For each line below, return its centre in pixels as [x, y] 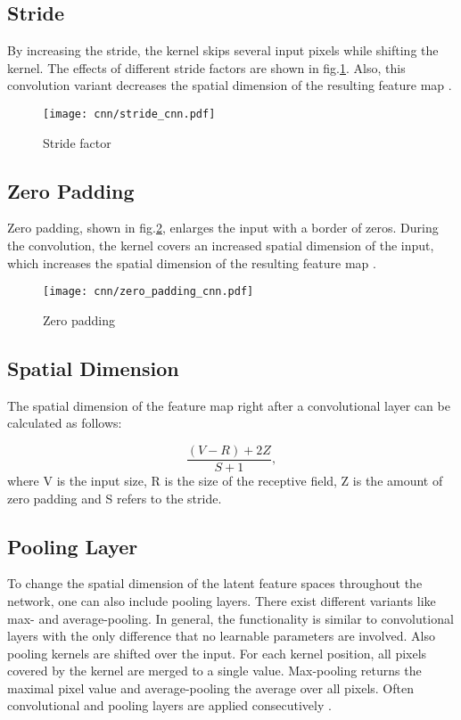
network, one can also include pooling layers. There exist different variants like [222, 600]
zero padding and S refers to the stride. [115, 498]
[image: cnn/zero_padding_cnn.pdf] [148, 292]
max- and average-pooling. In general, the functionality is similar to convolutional [230, 618]
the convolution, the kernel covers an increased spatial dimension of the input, [221, 245]
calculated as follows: [65, 423]
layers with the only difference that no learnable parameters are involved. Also [221, 636]
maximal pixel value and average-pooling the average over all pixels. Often [210, 687]
